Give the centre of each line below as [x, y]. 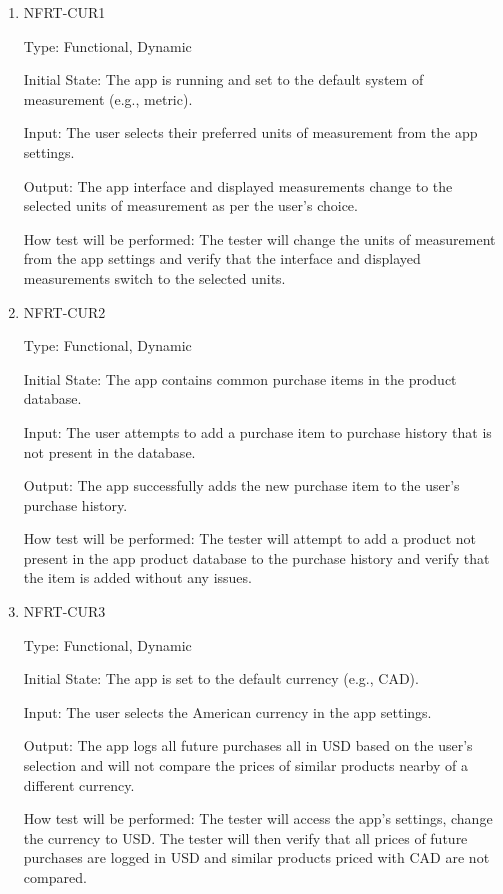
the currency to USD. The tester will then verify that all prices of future [245, 837]
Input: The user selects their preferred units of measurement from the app [250, 132]
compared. [55, 877]
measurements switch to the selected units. [154, 277]
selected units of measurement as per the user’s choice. [190, 205]
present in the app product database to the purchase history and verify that [256, 557]
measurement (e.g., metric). [108, 98]
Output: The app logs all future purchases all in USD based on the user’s [248, 745]
